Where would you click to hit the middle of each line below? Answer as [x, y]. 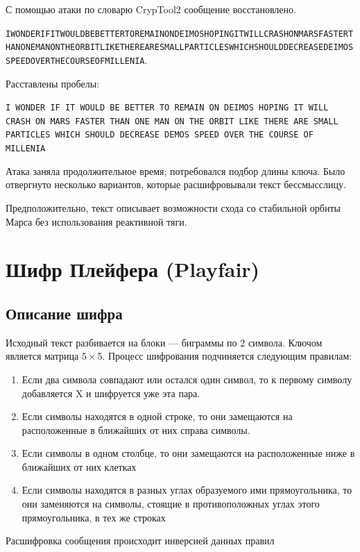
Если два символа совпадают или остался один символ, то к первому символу [187, 379]
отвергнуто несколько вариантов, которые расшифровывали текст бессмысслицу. [176, 184]
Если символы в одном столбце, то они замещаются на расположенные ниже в [188, 453]
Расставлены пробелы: [53, 83]
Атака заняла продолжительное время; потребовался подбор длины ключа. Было [175, 170]
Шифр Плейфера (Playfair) [133, 269]
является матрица [42, 356]
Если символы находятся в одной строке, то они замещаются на [157, 416]
